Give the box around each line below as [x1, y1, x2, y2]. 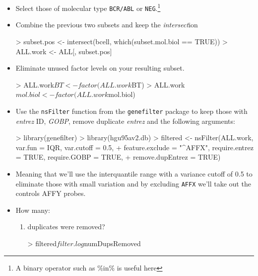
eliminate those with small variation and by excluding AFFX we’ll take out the [15, 178, 251, 188]
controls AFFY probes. [15, 188, 86, 198]
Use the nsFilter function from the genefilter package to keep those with [15, 105, 248, 116]
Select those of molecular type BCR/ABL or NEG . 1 [15, 1, 161, 13]
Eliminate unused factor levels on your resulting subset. [15, 63, 185, 73]
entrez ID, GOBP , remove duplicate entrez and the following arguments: [15, 115, 235, 126]
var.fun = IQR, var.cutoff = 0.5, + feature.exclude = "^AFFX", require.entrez [15, 142, 254, 152]
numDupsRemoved [84, 238, 141, 248]
